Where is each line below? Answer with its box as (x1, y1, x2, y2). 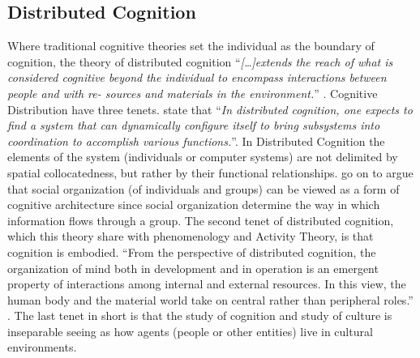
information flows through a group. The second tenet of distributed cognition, (7, 211, 394, 228)
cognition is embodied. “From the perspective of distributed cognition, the (7, 243, 376, 260)
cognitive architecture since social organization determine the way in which (7, 196, 380, 213)
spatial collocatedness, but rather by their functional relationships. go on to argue (7, 164, 414, 181)
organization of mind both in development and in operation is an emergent (7, 259, 379, 276)
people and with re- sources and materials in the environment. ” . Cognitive (7, 84, 378, 101)
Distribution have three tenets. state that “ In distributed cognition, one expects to (7, 100, 413, 117)
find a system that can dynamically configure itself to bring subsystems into (7, 117, 380, 134)
